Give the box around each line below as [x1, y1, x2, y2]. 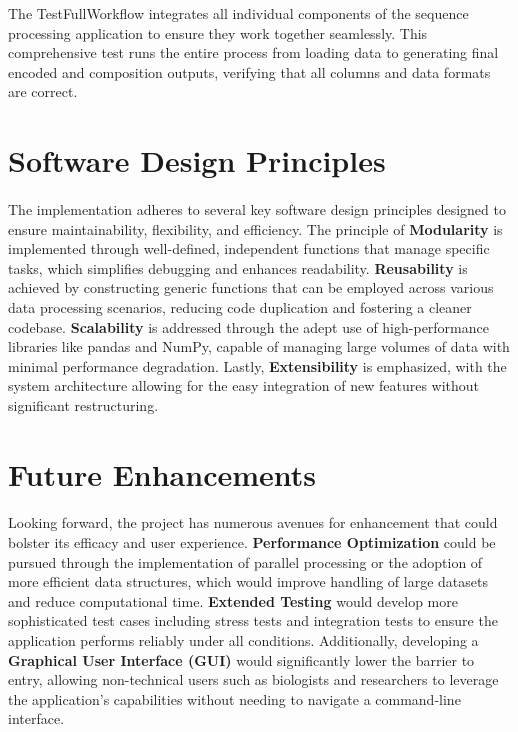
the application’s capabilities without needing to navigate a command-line [8, 688, 461, 709]
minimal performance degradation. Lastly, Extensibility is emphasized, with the [8, 355, 507, 376]
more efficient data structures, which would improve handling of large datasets [8, 571, 488, 592]
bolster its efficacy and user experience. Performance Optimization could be [8, 532, 496, 553]
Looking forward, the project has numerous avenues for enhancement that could [8, 512, 498, 533]
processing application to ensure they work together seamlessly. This [8, 22, 428, 43]
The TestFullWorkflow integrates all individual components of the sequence [8, 3, 469, 23]
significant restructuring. [8, 394, 159, 415]
